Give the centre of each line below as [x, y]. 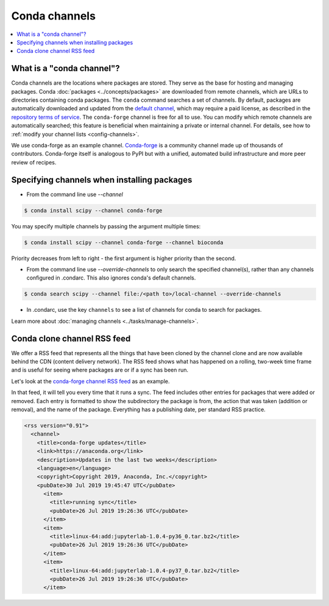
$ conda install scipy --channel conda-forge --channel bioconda [124, 242]
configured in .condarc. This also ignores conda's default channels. [111, 278]
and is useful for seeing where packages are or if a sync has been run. [100, 370]
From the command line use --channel [75, 194]
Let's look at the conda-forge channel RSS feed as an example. [90, 381]
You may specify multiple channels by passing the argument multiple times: [106, 226]
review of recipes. [34, 162]
